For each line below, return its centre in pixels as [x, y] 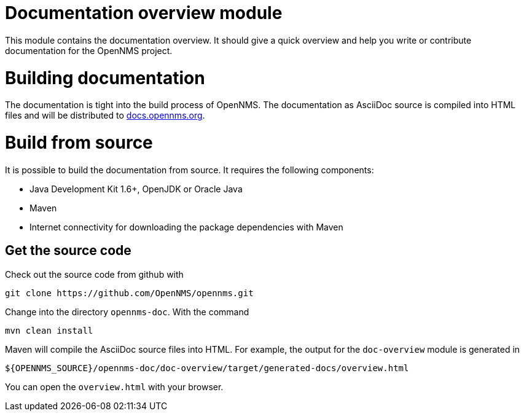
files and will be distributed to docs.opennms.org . [105, 116]
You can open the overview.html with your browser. [114, 387]
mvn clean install [49, 330]
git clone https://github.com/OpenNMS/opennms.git [129, 293]
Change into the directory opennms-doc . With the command [127, 312]
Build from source [79, 143]
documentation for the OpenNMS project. [89, 50]
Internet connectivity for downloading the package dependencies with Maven [186, 227]
